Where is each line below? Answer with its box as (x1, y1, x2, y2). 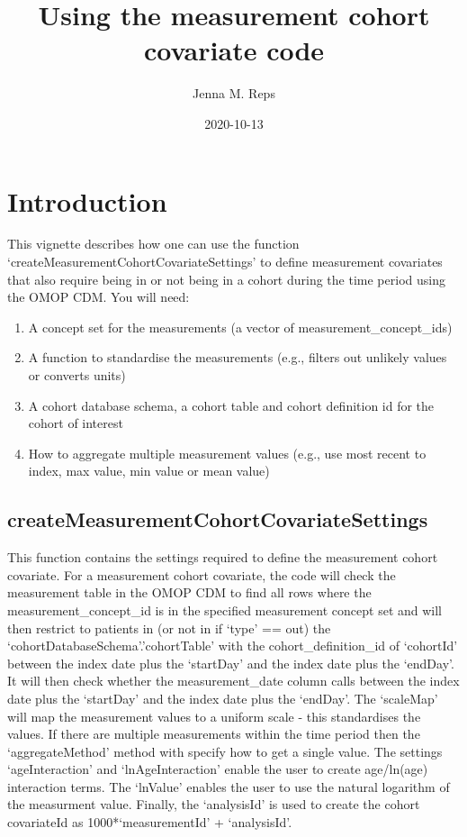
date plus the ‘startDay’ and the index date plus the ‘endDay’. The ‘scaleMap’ (7, 688, 438, 707)
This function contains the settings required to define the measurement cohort (7, 548, 438, 567)
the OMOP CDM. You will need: (7, 287, 190, 306)
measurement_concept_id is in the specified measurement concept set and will (7, 600, 443, 619)
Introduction (7, 182, 167, 219)
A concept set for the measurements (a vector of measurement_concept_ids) (28, 317, 453, 336)
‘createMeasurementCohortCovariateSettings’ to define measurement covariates (7, 252, 443, 271)
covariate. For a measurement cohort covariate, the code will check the (7, 565, 396, 584)
